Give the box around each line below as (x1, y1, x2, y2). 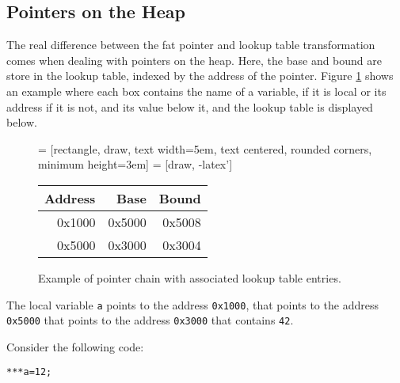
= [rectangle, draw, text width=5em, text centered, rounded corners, (38, 140, 372, 157)
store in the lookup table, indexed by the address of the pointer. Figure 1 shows (6, 67, 394, 84)
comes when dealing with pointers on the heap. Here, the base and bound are (6, 51, 383, 68)
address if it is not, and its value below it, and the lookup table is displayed (6, 98, 373, 115)
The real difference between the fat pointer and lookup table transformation (6, 36, 375, 53)
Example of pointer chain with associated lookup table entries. (38, 269, 341, 286)
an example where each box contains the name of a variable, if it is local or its (6, 82, 387, 99)
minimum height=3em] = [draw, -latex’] (38, 156, 233, 173)
